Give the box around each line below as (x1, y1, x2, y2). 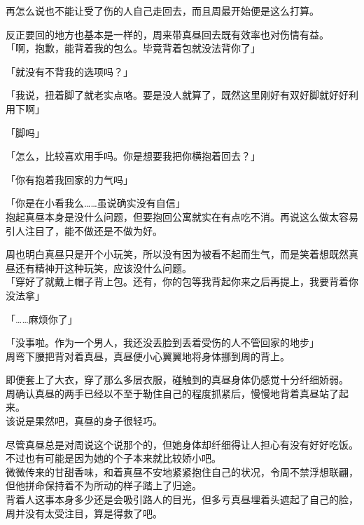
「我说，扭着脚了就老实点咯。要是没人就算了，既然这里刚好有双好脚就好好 (6, 88, 349, 102)
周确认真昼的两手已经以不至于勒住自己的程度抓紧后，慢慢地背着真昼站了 (6, 386, 339, 400)
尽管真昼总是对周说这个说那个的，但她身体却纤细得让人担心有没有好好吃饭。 (6, 437, 358, 451)
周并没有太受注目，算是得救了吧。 (6, 505, 162, 520)
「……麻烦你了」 (6, 311, 78, 326)
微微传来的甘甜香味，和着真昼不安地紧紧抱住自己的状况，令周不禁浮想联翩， (6, 464, 358, 479)
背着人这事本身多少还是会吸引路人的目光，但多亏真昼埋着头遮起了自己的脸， (6, 492, 358, 507)
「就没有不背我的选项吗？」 (6, 64, 133, 79)
